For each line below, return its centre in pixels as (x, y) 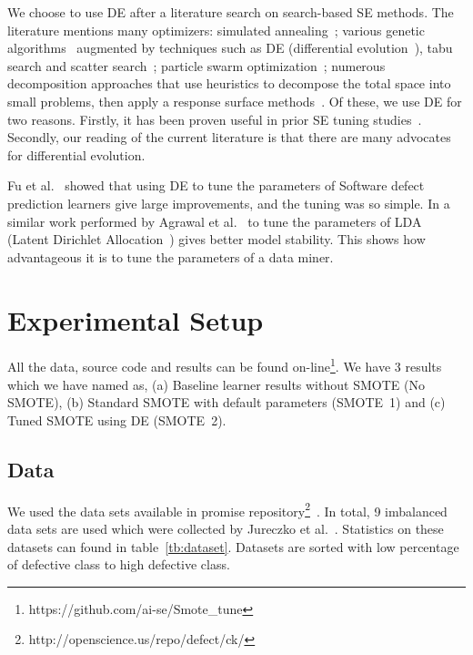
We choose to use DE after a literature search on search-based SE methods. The (231, 12)
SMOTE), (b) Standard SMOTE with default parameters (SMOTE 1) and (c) (226, 402)
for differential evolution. (76, 154)
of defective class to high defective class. (119, 564)
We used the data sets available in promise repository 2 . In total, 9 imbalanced (227, 509)
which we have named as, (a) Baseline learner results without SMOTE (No (216, 384)
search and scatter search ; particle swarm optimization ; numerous (196, 65)
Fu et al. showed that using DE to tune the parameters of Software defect (216, 185)
